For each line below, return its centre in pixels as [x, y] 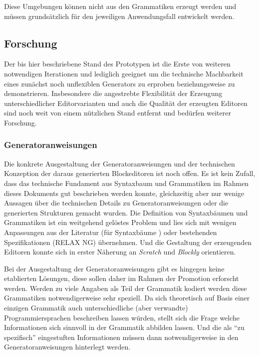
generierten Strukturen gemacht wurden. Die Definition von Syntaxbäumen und [126, 212]
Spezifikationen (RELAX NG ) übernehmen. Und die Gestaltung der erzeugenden [128, 242]
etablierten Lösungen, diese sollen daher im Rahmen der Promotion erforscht [122, 278]
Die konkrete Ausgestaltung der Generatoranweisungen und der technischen [120, 163]
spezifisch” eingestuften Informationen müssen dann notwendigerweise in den [121, 337]
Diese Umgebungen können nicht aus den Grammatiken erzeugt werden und [120, 6]
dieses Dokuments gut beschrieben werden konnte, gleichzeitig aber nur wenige [124, 193]
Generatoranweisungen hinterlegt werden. [67, 347]
